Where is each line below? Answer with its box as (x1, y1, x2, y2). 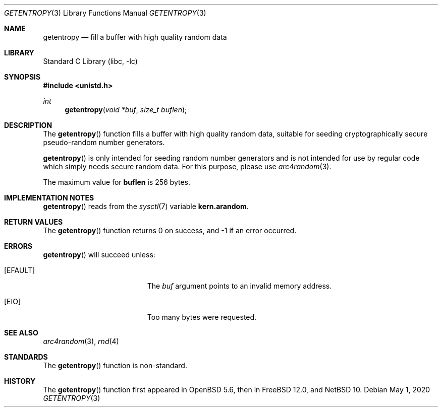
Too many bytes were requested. (147, 313, 257, 321)
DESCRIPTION (4, 121, 52, 129)
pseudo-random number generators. (43, 138, 165, 147)
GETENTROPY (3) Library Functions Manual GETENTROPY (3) (4, 9, 206, 17)
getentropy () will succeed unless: (43, 250, 155, 259)
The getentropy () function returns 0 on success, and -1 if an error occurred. (43, 226, 297, 235)
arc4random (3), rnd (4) (43, 337, 119, 346)
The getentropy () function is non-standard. (43, 361, 187, 370)
